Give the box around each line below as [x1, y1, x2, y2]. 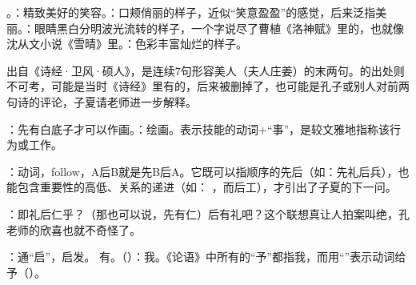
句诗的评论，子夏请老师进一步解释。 [6, 93, 197, 110]
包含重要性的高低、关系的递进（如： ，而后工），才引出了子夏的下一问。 [17, 179, 397, 195]
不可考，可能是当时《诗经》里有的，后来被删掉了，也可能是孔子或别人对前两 [6, 78, 410, 94]
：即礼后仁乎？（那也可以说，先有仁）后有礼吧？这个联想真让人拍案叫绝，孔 [6, 205, 410, 222]
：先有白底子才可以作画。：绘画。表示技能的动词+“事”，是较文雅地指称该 [6, 120, 390, 137]
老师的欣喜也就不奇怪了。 [6, 221, 141, 238]
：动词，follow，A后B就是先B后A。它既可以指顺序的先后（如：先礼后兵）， [6, 163, 398, 179]
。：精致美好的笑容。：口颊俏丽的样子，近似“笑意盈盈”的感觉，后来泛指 [6, 4, 376, 20]
